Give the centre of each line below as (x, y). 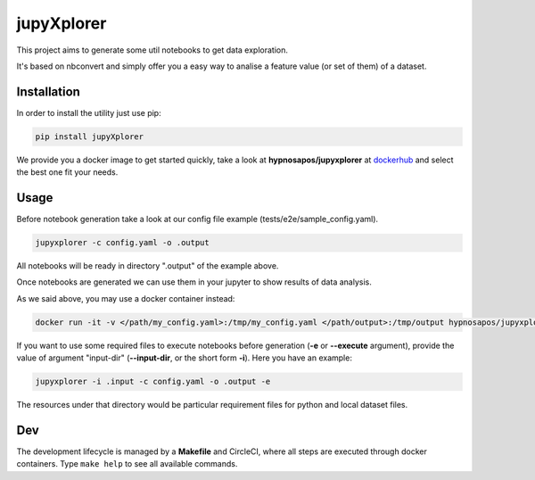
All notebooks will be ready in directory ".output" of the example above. (148, 266)
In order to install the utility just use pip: (89, 112)
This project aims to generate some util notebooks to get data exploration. (152, 50)
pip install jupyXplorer (90, 137)
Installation (48, 91)
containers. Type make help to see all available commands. (127, 464)
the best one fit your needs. (67, 172)
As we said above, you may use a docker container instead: (126, 298)
